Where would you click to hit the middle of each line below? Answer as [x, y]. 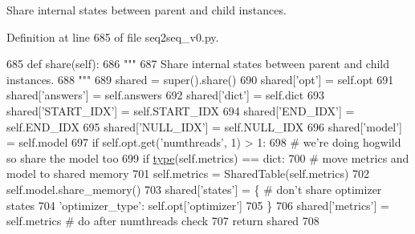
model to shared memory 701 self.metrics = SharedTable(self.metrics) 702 [188, 173]
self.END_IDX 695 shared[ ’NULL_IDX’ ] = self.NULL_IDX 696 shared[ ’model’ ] [204, 126]
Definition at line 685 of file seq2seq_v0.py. [113, 36]
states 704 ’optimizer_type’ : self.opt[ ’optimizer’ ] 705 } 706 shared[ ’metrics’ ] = [198, 205]
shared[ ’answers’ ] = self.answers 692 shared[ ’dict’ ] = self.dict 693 [165, 95]
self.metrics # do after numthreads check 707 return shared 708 [163, 221]
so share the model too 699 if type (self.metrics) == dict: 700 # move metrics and [208, 157]
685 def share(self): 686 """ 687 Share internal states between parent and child [198, 64]
